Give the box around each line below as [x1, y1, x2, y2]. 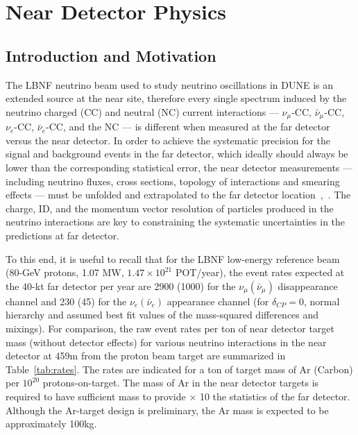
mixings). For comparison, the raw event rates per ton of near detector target [6, 321, 334, 335]
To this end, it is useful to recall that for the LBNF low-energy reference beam [6, 251, 340, 266]
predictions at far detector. [6, 228, 119, 242]
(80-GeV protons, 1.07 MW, [6, 265, 124, 280]
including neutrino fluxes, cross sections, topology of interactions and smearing [6, 173, 340, 188]
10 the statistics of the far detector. [199, 389, 350, 403]
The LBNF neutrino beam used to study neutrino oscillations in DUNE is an [6, 77, 334, 92]
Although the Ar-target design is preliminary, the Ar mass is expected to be [6, 402, 329, 417]
